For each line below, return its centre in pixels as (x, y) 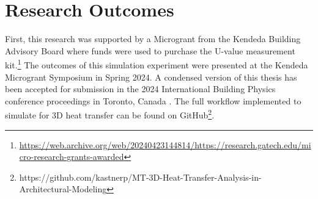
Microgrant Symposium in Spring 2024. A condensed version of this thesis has (151, 77)
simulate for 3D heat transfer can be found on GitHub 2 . (110, 114)
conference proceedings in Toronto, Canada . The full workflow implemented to (153, 100)
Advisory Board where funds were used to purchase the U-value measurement (150, 50)
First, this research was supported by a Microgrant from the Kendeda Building (153, 39)
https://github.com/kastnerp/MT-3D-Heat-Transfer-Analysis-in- (140, 177)
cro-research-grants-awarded (72, 157)
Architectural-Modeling (63, 189)
